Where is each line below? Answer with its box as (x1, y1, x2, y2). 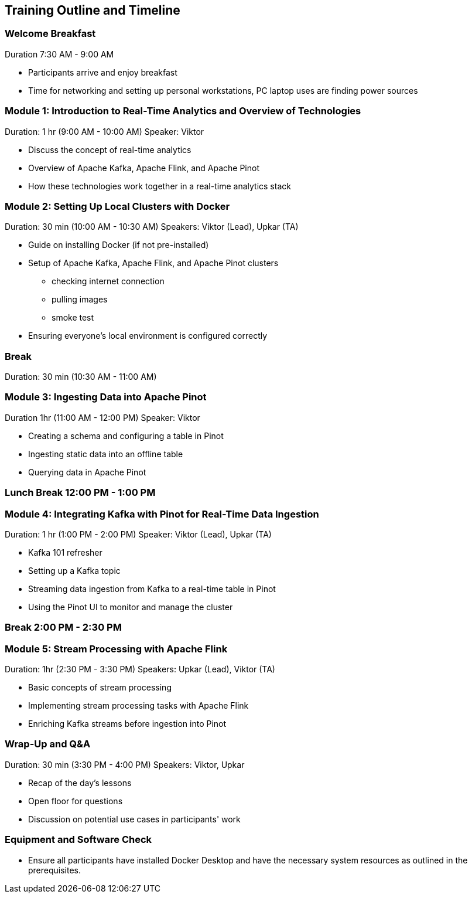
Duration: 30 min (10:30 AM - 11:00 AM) (5, 372, 157, 382)
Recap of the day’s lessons (28, 777, 132, 788)
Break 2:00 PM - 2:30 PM (5, 621, 122, 634)
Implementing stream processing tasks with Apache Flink (28, 700, 249, 711)
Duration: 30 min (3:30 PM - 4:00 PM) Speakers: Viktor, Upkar (5, 759, 245, 770)
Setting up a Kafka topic (28, 565, 121, 576)
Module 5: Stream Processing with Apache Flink (5, 642, 228, 655)
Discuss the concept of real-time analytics (28, 144, 191, 155)
